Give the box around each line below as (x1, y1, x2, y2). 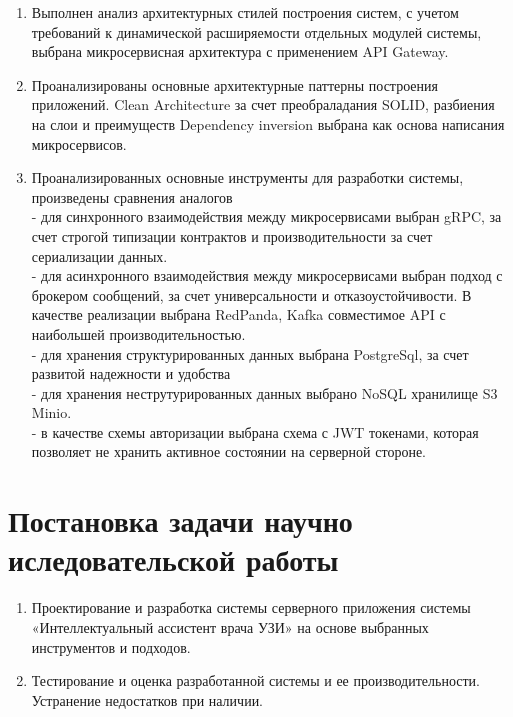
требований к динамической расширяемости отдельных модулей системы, (31, 21, 482, 42)
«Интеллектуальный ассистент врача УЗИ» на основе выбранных (31, 616, 429, 637)
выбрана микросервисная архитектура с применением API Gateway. (31, 41, 449, 62)
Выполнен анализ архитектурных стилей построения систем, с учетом (31, 2, 459, 22)
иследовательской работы (8, 539, 339, 580)
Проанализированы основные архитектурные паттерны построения (31, 74, 438, 95)
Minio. (31, 402, 72, 423)
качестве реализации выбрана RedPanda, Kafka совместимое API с (31, 304, 446, 325)
